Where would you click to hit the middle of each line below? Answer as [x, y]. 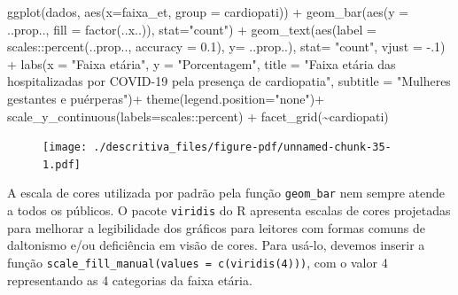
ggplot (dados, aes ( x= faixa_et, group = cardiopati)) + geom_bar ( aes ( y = [208, 12]
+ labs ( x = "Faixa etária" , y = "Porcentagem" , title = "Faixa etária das [202, 63]
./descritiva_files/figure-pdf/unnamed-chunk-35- [242, 147]
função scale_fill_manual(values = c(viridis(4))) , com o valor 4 [198, 262]
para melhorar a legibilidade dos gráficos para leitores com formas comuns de [216, 227]
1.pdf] [62, 164]
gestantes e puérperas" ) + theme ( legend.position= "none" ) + [166, 98]
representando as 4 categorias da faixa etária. [130, 279]
